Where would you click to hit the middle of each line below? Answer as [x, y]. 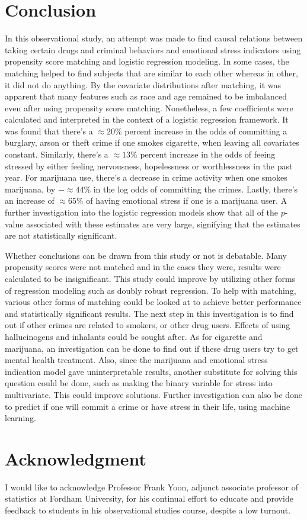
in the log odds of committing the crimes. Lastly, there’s [196, 189]
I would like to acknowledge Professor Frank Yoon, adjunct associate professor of [151, 487]
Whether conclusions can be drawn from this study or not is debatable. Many [146, 255]
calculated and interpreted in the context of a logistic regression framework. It [147, 119]
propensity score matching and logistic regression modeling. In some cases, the [147, 61]
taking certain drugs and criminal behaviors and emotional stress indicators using [153, 49]
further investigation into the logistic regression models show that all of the [142, 212]
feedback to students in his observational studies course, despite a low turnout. [148, 510]
